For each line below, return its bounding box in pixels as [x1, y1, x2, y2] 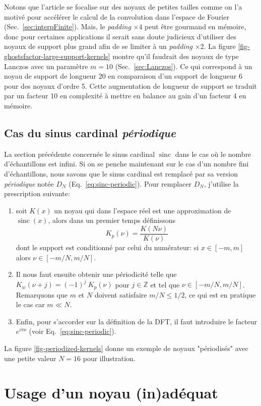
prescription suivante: [4, 188, 70, 199]
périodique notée [4, 178, 54, 189]
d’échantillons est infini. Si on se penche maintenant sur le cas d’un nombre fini [4, 158, 249, 169]
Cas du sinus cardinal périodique [4, 125, 176, 140]
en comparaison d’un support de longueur [108, 71, 237, 81]
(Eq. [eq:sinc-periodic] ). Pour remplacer [69, 178, 192, 189]
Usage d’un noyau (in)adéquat [4, 382, 218, 403]
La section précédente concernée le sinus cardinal [4, 148, 155, 159]
